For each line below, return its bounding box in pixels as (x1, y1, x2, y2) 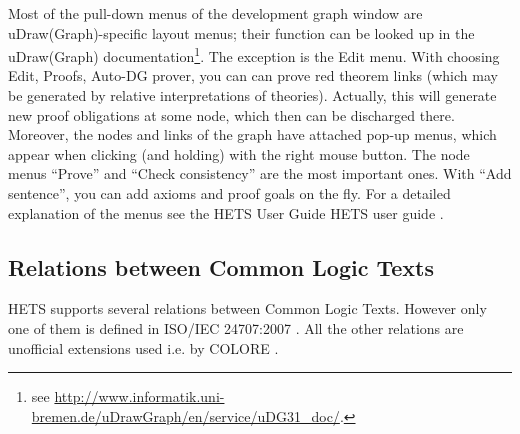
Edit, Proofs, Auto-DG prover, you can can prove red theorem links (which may (8, 65, 498, 86)
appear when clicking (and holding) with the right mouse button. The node (8, 143, 470, 164)
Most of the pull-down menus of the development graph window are (8, 3, 423, 23)
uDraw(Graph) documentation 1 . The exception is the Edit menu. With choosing (8, 43, 500, 66)
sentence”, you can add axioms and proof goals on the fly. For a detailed (8, 183, 451, 203)
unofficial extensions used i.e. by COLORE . (8, 337, 279, 358)
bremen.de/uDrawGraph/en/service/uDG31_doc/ (31, 405, 340, 426)
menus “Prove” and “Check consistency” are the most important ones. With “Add (8, 163, 512, 184)
